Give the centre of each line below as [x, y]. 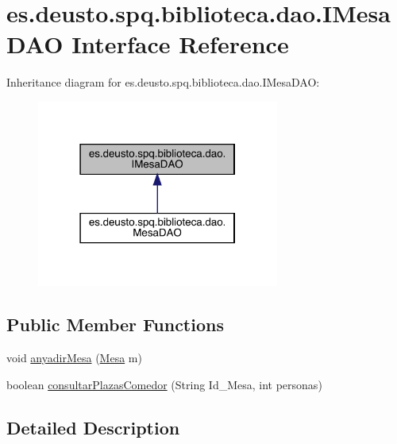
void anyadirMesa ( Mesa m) [74, 357]
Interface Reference [180, 44]
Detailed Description [93, 427]
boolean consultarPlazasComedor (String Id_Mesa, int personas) [164, 384]
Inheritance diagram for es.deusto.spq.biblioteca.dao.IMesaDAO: [163, 82]
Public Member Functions [115, 324]
